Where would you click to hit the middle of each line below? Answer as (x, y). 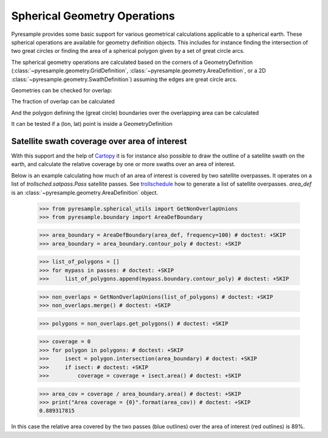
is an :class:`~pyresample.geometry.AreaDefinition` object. (85, 192)
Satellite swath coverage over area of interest (99, 141)
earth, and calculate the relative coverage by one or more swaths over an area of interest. (123, 164)
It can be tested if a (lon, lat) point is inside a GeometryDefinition (92, 124)
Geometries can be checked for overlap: (62, 90)
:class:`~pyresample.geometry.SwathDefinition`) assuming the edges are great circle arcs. (124, 79)
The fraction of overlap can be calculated (63, 102)
